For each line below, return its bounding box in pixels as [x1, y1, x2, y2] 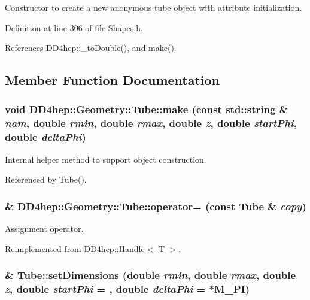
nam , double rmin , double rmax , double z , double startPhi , [5, 116, 297, 131]
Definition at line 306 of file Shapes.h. [5, 21, 143, 34]
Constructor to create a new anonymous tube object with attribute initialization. [5, 1, 302, 13]
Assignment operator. [5, 222, 84, 235]
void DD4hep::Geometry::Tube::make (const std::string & [5, 102, 288, 117]
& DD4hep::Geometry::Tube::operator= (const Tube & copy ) [5, 198, 306, 213]
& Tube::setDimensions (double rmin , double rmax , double [5, 268, 296, 283]
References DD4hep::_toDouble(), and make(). [5, 41, 177, 54]
